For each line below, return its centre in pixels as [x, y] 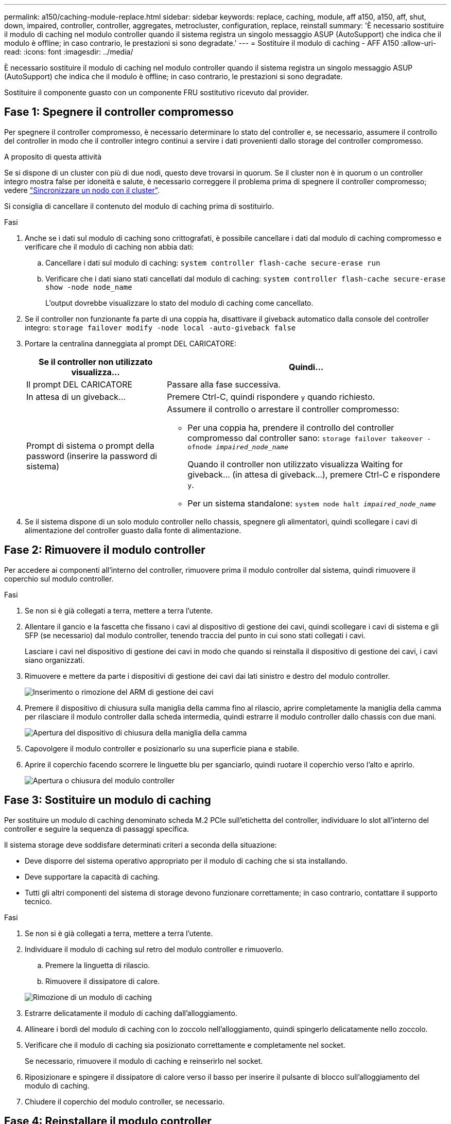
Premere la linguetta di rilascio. [98, 965]
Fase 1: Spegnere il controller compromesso [119, 112]
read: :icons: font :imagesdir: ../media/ [69, 52]
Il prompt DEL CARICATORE [80, 384]
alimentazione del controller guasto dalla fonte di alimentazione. [133, 530]
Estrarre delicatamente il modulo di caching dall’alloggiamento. [131, 1013]
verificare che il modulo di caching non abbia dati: [109, 247]
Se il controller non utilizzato [96, 362]
